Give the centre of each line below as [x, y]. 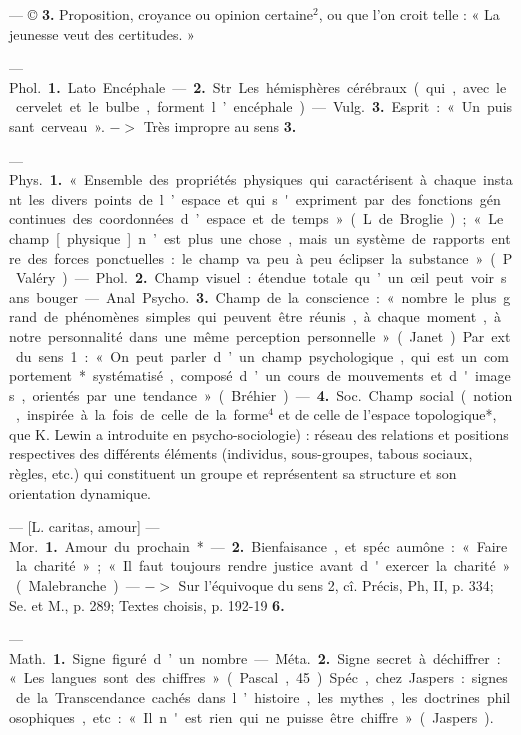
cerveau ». [73, 125]
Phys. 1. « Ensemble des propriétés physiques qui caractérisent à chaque [243, 179]
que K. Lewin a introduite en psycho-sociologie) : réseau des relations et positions [259, 433]
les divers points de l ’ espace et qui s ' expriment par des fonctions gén [264, 198]
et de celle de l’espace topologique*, [387, 414]
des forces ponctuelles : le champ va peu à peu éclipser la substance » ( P [270, 257]
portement [41, 375]
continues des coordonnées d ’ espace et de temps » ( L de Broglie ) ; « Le [256, 218]
